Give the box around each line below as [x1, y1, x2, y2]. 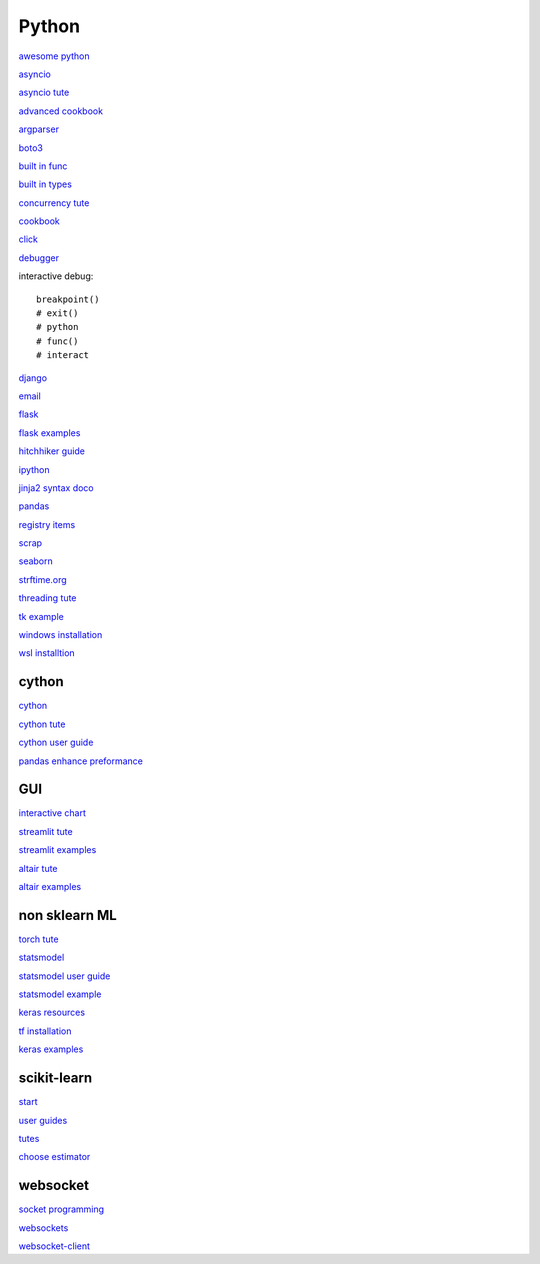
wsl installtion [18, 647, 75, 659]
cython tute [18, 718, 66, 730]
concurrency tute [18, 196, 90, 209]
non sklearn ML [18, 906, 117, 924]
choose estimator [18, 1151, 91, 1163]
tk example [18, 610, 64, 622]
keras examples [18, 1043, 84, 1055]
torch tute [18, 933, 59, 945]
